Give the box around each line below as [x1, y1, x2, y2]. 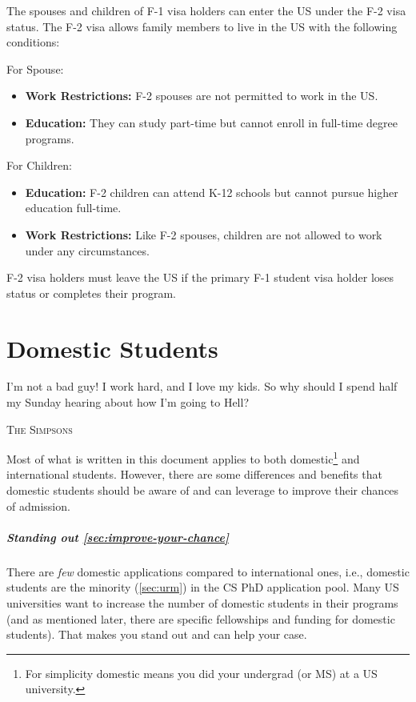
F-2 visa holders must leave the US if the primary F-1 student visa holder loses [6, 269, 394, 286]
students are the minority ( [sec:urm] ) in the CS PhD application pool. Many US [6, 579, 399, 596]
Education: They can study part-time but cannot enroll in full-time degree [25, 114, 398, 130]
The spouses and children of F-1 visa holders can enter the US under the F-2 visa [6, 2, 406, 18]
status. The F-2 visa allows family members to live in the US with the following [6, 18, 398, 34]
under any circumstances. [25, 242, 150, 259]
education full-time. [25, 199, 122, 216]
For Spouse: [6, 60, 64, 77]
